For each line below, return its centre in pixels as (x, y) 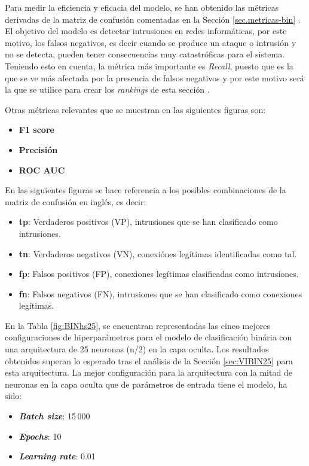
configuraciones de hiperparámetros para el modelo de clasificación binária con (149, 337)
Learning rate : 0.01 (57, 456)
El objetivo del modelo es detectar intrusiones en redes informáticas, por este (146, 31)
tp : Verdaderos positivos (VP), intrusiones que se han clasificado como (148, 222)
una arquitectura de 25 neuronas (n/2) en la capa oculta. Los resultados (137, 349)
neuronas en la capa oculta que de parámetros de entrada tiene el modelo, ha (146, 384)
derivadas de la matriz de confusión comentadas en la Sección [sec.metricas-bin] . (153, 19)
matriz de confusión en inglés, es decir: (76, 201)
